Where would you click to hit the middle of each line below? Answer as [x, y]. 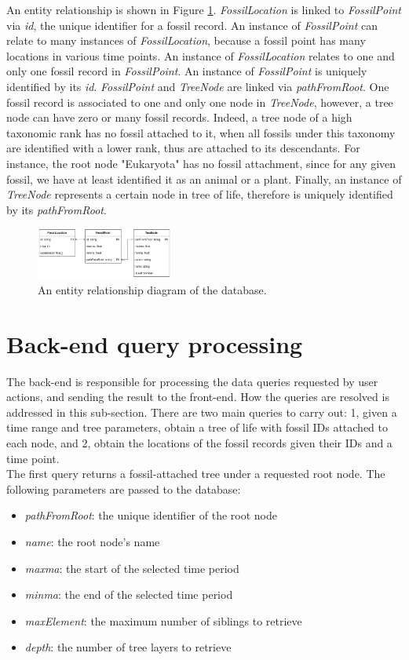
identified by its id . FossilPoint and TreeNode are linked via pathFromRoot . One [198, 86]
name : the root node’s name [92, 541]
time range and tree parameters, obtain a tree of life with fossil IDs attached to [197, 427]
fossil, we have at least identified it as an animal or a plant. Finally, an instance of [204, 179]
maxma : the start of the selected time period [132, 568]
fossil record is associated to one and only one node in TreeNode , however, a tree [200, 102]
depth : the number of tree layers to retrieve [128, 647]
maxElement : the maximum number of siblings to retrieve [163, 620]
